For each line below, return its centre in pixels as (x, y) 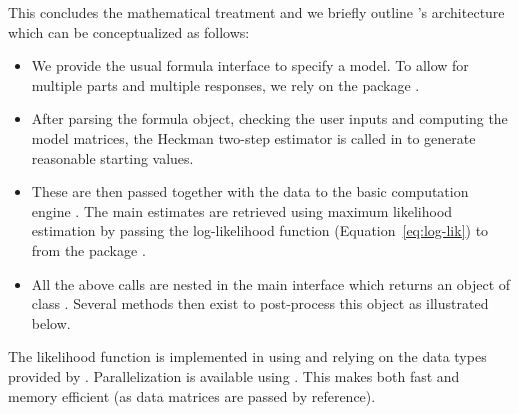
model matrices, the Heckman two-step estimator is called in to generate (253, 137)
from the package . (88, 249)
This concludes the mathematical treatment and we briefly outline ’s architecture (256, 12)
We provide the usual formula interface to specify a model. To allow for (250, 65)
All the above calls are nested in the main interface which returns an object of (271, 283)
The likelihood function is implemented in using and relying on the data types (247, 356)
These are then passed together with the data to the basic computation (250, 191)
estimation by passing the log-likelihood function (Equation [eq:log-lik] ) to (260, 230)
